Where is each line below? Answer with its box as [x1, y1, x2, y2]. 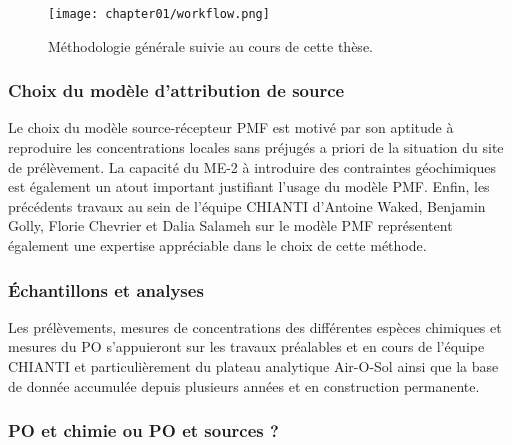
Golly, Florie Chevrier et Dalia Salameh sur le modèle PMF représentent [8, 215, 453, 236]
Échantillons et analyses [8, 277, 204, 302]
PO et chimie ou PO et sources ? [8, 418, 279, 443]
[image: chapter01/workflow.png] [48, 7, 270, 21]
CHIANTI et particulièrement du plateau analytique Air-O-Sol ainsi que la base [8, 356, 499, 377]
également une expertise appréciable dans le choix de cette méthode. [8, 235, 427, 256]
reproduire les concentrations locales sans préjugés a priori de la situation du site [8, 137, 504, 158]
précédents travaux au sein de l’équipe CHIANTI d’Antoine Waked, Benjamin [8, 195, 486, 216]
